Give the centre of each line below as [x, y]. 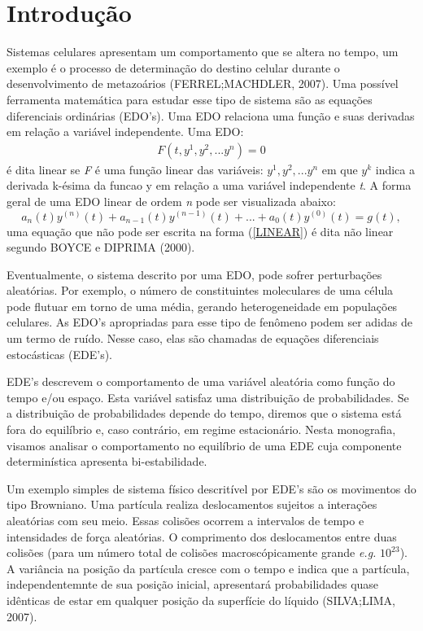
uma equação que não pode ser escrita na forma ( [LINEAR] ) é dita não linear [200, 231]
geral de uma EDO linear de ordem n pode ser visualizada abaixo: [171, 201]
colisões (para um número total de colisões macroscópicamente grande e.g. [192, 552]
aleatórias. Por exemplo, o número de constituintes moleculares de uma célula [200, 290]
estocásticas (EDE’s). [59, 354]
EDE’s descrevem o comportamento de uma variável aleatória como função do [201, 381]
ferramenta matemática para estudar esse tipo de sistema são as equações [190, 99]
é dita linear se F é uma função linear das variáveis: [135, 169]
